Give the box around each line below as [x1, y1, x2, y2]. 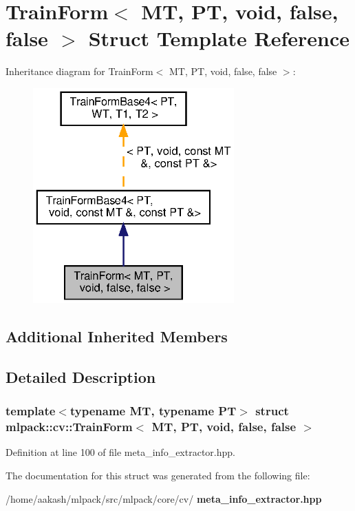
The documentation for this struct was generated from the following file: [6, 468, 310, 483]
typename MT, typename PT [69, 402, 237, 419]
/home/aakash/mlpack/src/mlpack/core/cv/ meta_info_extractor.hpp [6, 491, 322, 505]
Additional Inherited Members [6, 326, 228, 347]
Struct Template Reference [88, 24, 350, 52]
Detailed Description [6, 366, 156, 387]
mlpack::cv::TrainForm [6, 418, 133, 435]
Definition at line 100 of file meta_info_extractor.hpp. [6, 445, 235, 459]
